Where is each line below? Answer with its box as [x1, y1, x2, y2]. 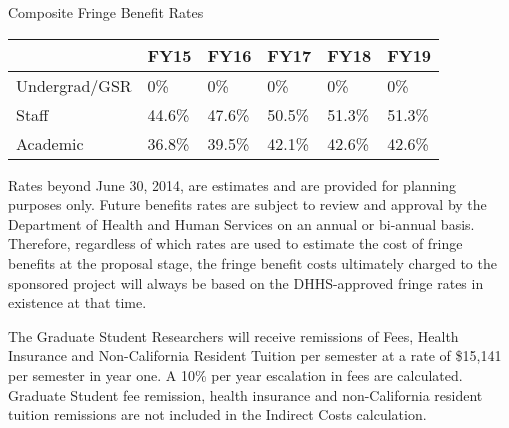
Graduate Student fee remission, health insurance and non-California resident [8, 384, 483, 405]
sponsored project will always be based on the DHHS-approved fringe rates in [8, 272, 484, 293]
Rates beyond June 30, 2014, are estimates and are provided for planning [8, 174, 457, 195]
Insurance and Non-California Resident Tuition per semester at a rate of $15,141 [8, 345, 502, 366]
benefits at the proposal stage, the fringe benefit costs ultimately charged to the [8, 252, 497, 273]
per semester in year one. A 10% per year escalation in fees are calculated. [8, 364, 463, 385]
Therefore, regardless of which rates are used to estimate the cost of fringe [8, 233, 463, 254]
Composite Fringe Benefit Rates [8, 2, 204, 22]
